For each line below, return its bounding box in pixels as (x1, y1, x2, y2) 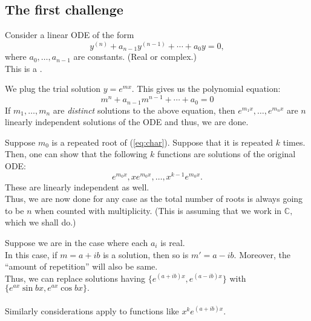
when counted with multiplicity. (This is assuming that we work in (34, 204, 282, 216)
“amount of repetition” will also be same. (5, 260, 158, 273)
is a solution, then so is (103, 248, 189, 261)
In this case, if (5, 248, 57, 261)
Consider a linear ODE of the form (5, 28, 134, 41)
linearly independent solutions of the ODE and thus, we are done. (5, 115, 249, 128)
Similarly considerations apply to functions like (5, 304, 179, 317)
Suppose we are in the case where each (5, 236, 148, 248)
